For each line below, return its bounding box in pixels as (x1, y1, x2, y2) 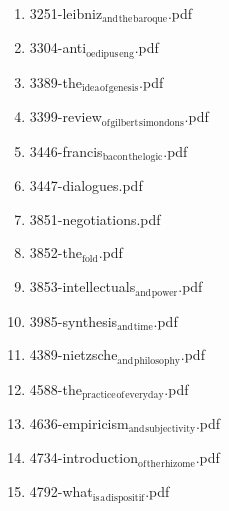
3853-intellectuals (29, 276, 136, 297)
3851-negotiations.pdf (29, 208, 161, 229)
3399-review (29, 106, 102, 127)
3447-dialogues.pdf (29, 175, 143, 196)
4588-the (29, 378, 82, 399)
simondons (139, 117, 184, 128)
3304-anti (29, 37, 87, 58)
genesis (108, 83, 139, 94)
